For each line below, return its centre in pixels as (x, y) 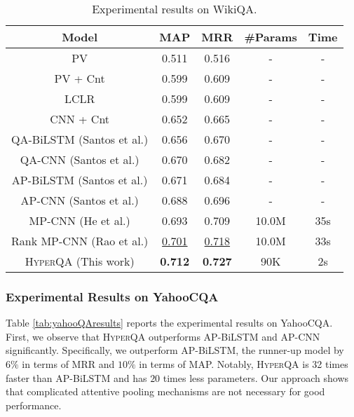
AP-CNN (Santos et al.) (80, 200)
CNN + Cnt (80, 119)
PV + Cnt (80, 78)
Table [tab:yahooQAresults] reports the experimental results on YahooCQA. (169, 323)
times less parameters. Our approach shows (256, 377)
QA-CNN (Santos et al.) (80, 159)
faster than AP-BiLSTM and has (76, 377)
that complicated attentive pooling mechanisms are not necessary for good (165, 391)
